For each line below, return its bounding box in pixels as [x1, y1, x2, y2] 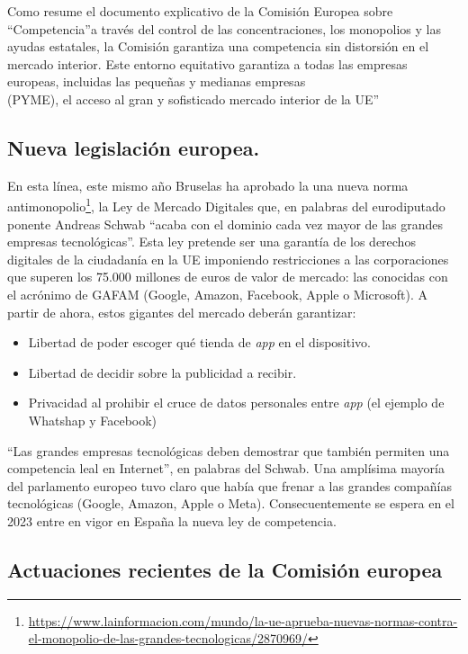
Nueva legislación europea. [7, 133, 260, 161]
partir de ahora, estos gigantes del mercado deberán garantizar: [7, 302, 356, 321]
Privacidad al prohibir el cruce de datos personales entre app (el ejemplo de [28, 393, 445, 412]
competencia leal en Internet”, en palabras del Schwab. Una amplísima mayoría [7, 459, 445, 478]
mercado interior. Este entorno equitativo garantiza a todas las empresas [7, 54, 408, 73]
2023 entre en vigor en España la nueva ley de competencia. [7, 511, 337, 530]
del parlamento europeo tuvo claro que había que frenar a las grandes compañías [7, 476, 452, 495]
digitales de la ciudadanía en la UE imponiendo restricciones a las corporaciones [7, 249, 449, 268]
